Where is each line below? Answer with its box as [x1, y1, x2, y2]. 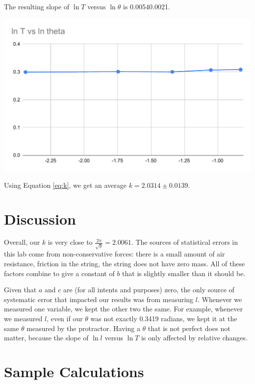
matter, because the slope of [4, 333, 89, 343]
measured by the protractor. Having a [26, 323, 140, 333]
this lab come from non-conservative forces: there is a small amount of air [4, 249, 225, 259]
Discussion [4, 208, 76, 229]
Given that [4, 284, 37, 295]
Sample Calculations [4, 361, 144, 381]
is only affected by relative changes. [141, 333, 248, 343]
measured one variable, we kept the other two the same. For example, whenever [4, 304, 243, 314]
